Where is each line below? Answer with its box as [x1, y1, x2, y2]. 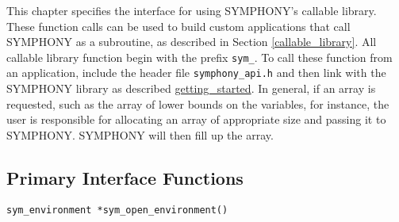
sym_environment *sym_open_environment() [6, 204, 228, 216]
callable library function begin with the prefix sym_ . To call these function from [6, 48, 393, 65]
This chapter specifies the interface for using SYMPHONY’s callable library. [6, 2, 377, 18]
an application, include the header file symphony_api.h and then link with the [6, 64, 386, 81]
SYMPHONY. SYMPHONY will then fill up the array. [6, 126, 274, 143]
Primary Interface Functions [6, 165, 244, 189]
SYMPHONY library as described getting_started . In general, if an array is [6, 80, 376, 97]
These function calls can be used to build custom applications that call [6, 17, 351, 34]
